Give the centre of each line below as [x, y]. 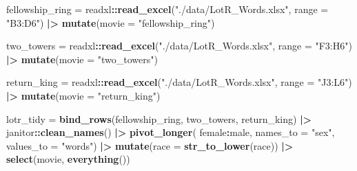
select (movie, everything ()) [68, 159]
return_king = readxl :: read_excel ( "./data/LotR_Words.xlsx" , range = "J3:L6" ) [179, 82]
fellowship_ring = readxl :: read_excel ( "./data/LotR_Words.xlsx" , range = [167, 9]
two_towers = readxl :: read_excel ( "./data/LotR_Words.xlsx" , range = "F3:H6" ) [179, 46]
